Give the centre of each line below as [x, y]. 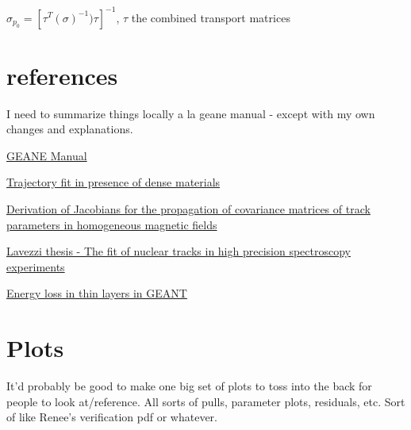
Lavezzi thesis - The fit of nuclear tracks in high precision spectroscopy [179, 251]
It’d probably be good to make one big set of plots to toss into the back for [189, 386]
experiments [36, 266]
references [62, 75]
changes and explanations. [70, 129]
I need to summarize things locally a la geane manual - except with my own [191, 113]
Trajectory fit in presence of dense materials [113, 182]
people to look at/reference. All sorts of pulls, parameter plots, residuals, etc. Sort [206, 401]
